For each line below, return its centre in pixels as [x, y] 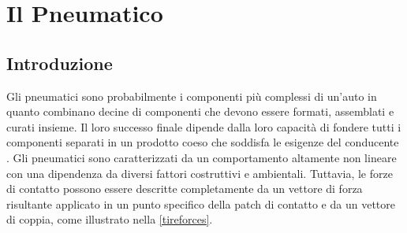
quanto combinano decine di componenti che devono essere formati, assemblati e [200, 111]
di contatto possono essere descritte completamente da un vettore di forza [185, 189]
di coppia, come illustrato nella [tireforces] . [110, 219]
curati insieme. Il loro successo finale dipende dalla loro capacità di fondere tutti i [204, 126]
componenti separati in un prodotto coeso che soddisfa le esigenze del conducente [203, 142]
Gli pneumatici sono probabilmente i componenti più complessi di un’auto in [192, 96]
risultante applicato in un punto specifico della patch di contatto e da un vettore [201, 203]
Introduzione [60, 63]
